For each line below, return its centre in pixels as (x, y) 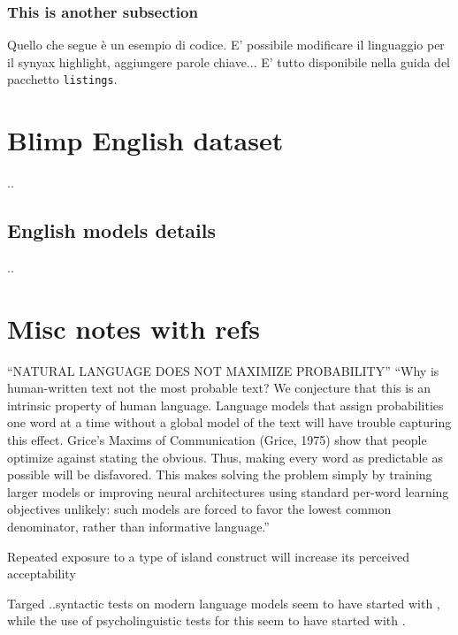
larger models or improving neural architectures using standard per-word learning (228, 491)
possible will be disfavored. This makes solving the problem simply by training (220, 474)
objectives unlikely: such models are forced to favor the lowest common (199, 509)
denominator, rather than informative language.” (138, 527)
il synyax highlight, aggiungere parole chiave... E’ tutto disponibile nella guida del (229, 61)
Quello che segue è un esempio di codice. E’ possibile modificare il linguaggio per (226, 45)
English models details (111, 230)
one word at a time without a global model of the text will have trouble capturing (229, 422)
